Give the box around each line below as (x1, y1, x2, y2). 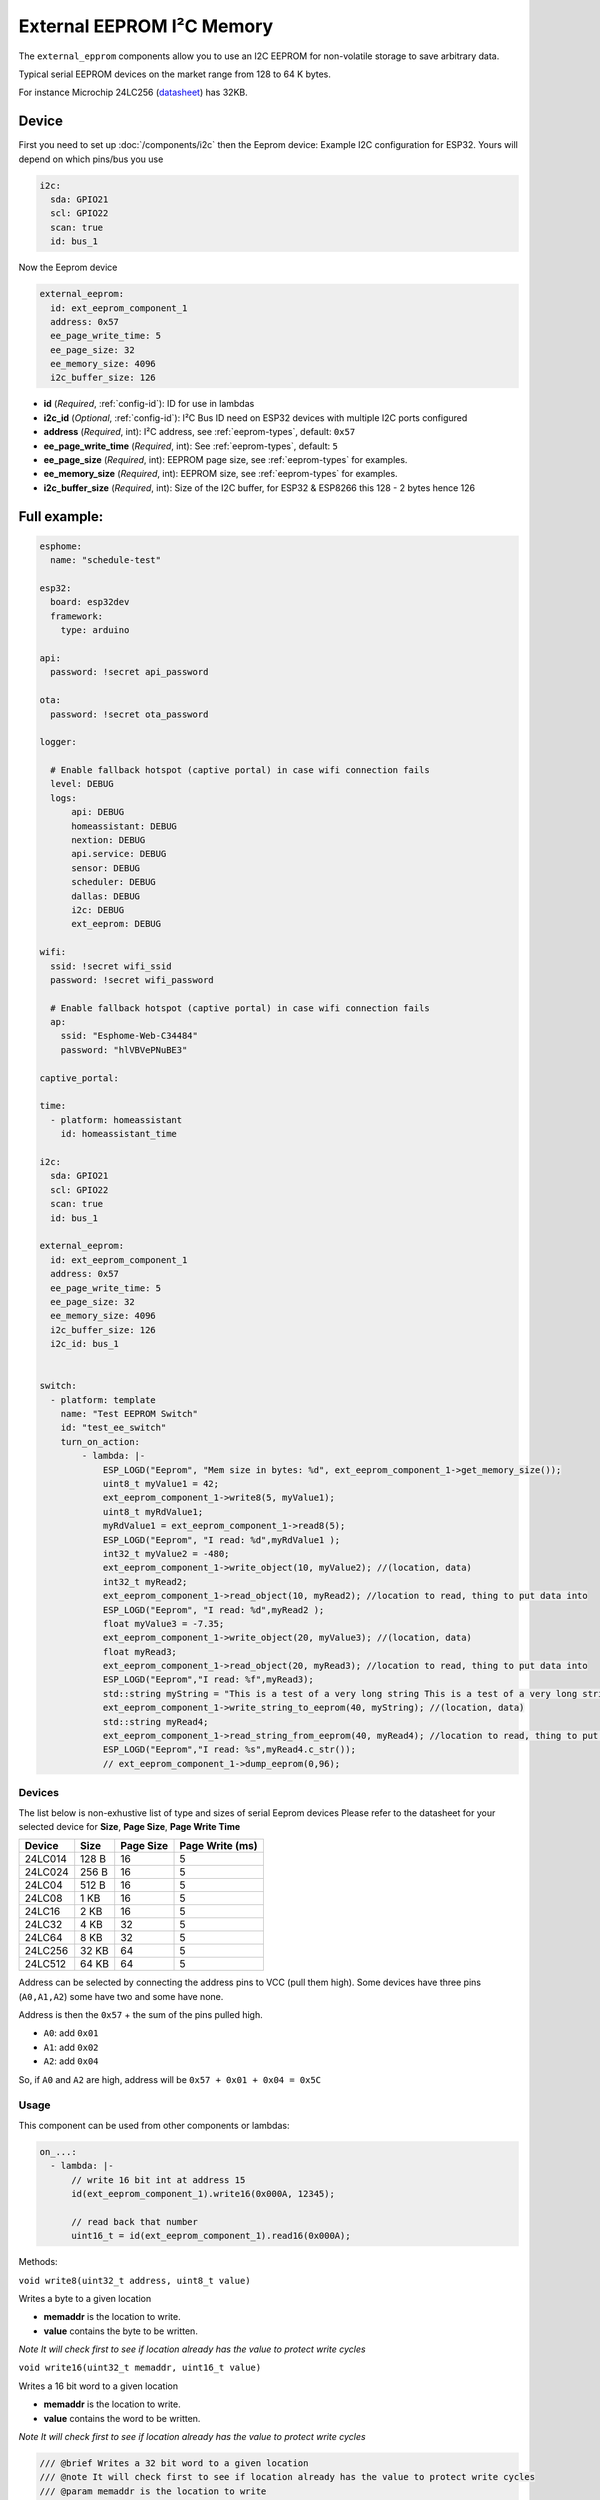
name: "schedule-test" (50, 555, 162, 566)
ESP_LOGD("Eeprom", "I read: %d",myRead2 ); (102, 1604, 325, 1615)
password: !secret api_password (50, 666, 209, 678)
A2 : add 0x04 (43, 2055, 99, 2067)
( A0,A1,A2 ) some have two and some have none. (18, 1990, 224, 2002)
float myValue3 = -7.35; (102, 1618, 225, 1629)
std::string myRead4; (102, 1716, 209, 1727)
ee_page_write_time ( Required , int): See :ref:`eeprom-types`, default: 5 (43, 440, 339, 452)
